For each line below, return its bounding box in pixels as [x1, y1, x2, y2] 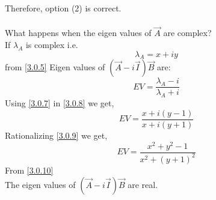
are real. [128, 178, 158, 190]
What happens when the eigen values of [5, 26, 152, 39]
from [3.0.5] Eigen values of [5, 61, 105, 73]
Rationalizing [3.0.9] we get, [5, 129, 108, 141]
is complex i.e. [25, 38, 78, 50]
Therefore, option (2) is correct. [5, 2, 122, 14]
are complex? [163, 26, 212, 39]
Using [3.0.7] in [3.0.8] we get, [5, 97, 114, 109]
